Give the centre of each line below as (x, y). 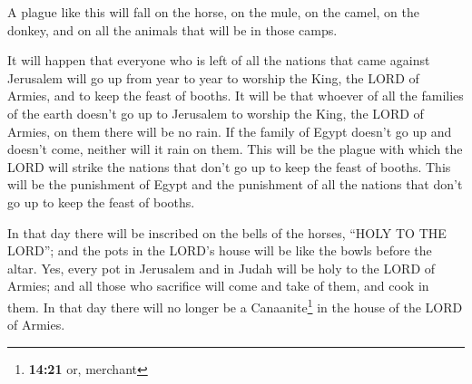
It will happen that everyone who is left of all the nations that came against (219, 60)
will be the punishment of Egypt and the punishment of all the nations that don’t (235, 184)
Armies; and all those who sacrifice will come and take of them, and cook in (218, 286)
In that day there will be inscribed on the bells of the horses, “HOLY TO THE (227, 232)
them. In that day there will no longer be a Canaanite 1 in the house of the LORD (235, 305)
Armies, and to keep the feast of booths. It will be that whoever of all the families (236, 96)
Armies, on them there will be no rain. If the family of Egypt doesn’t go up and (230, 131)
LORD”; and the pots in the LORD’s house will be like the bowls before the (220, 250)
